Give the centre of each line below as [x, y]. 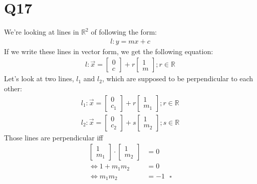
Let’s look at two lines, [39, 78]
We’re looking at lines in [42, 32]
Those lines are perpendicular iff [54, 137]
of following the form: [124, 32]
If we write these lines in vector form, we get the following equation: [109, 51]
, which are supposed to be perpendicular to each [178, 78]
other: [13, 88]
